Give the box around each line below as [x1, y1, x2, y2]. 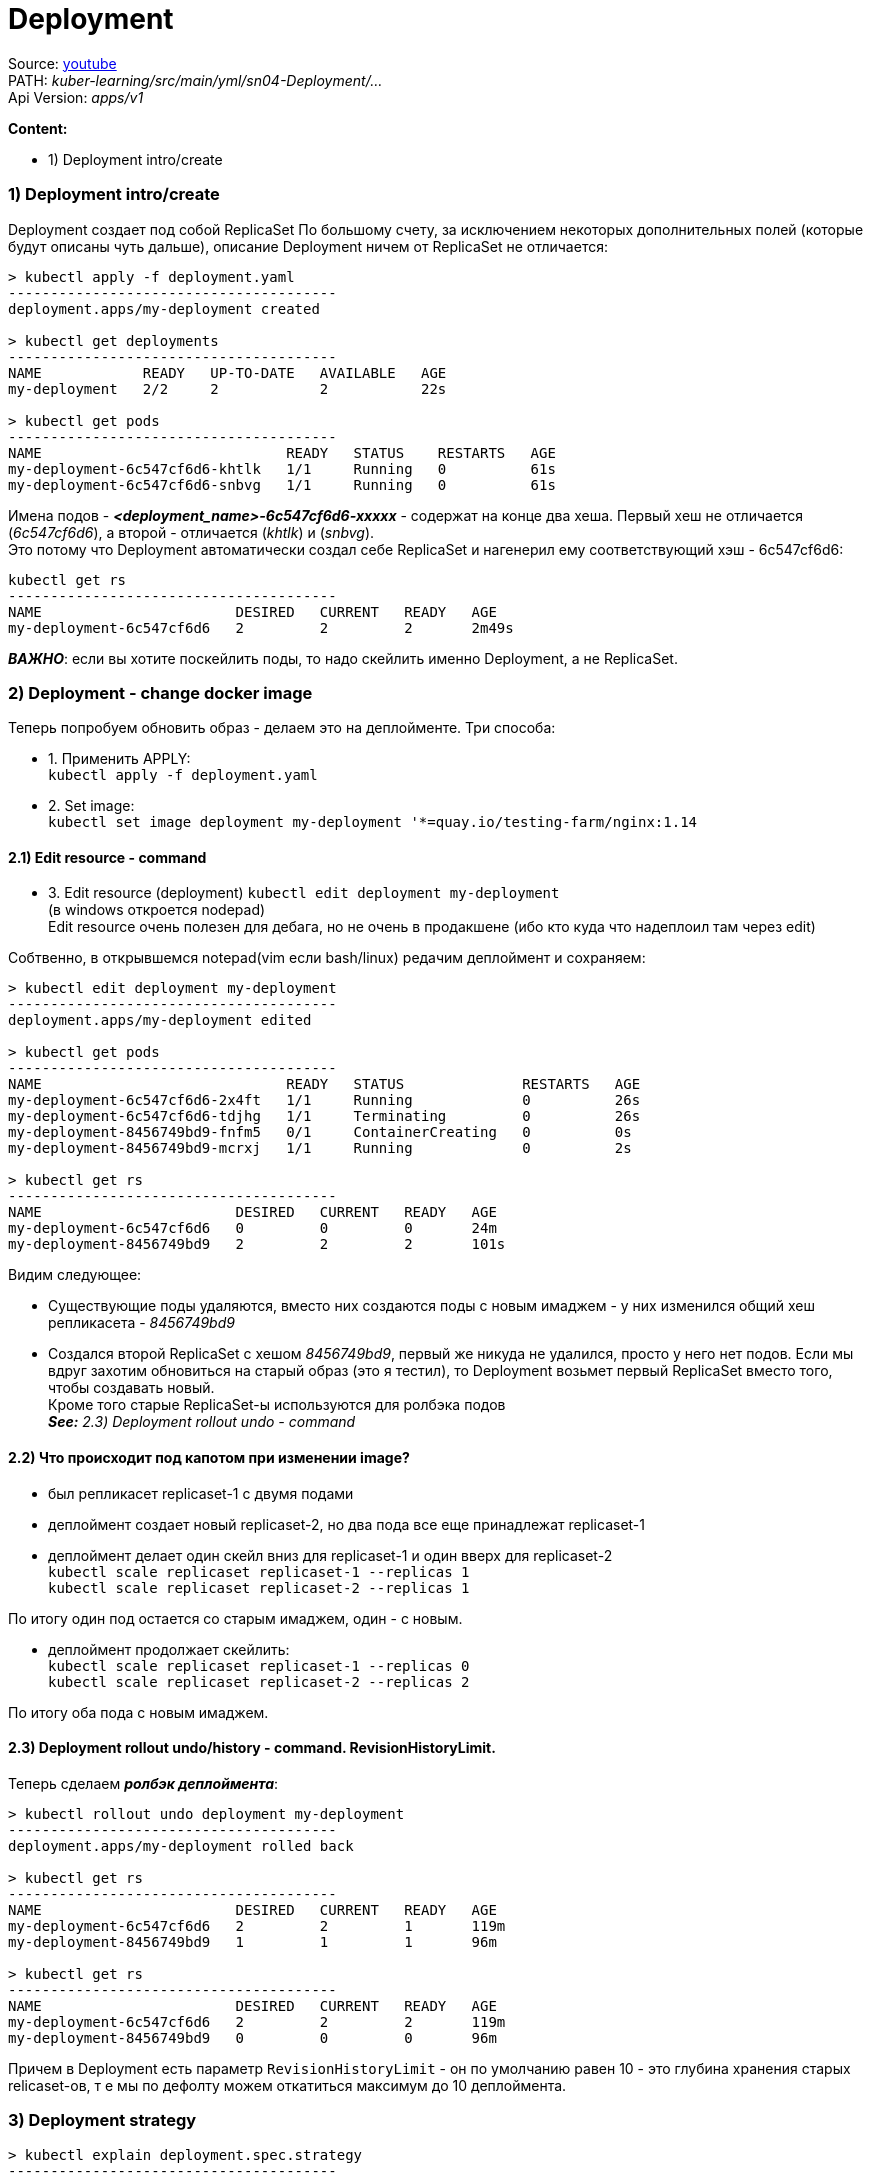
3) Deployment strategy [8, 2110, 197, 2131]
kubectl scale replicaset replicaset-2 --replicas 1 [48, 1579, 470, 1596]
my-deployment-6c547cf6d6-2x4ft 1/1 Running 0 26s [8, 1092, 641, 1109]
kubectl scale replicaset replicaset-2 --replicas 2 [48, 1673, 470, 1690]
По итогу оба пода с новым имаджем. [8, 1703, 269, 1721]
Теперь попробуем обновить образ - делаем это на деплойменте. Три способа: [8, 719, 556, 737]
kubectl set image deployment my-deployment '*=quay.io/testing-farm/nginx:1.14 [48, 814, 698, 831]
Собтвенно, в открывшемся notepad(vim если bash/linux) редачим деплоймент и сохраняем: [8, 949, 646, 967]
